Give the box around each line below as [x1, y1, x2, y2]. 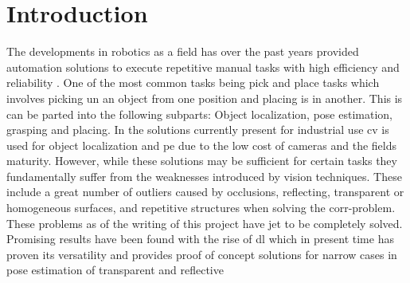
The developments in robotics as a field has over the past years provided [6, 43, 359, 60]
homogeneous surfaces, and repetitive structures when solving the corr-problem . [6, 199, 396, 216]
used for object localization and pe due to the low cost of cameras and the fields [6, 136, 396, 153]
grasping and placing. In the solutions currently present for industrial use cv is [6, 121, 389, 138]
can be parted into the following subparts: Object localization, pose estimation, [6, 105, 392, 122]
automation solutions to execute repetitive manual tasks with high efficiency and [6, 58, 400, 75]
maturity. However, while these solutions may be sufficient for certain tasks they [6, 152, 397, 169]
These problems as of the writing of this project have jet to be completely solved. [6, 214, 403, 231]
